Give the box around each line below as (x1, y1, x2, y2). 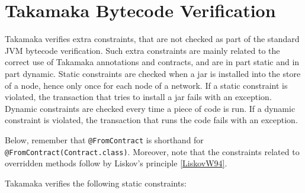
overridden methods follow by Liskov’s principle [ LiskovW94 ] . (5, 157, 227, 169)
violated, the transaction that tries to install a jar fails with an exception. (5, 91, 272, 103)
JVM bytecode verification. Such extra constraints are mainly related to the (5, 44, 280, 56)
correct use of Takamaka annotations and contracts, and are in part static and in (5, 56, 300, 68)
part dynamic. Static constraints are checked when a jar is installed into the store (5, 67, 301, 79)
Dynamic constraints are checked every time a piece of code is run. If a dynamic (5, 102, 296, 114)
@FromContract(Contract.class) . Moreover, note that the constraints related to (5, 145, 300, 157)
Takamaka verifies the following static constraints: (5, 176, 187, 189)
